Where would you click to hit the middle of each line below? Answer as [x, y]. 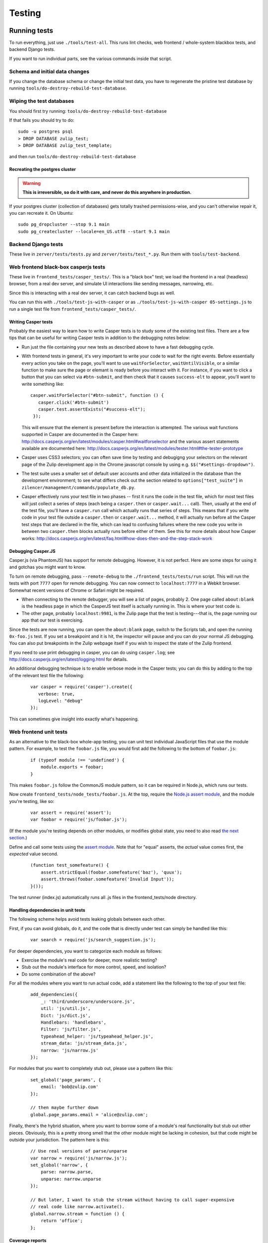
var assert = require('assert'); [71, 813]
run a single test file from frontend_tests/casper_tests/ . [73, 309]
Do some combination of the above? [59, 974]
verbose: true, [57, 694]
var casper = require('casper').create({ [81, 687]
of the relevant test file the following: [47, 675]
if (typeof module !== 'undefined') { [78, 760]
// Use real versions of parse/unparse [79, 1151]
